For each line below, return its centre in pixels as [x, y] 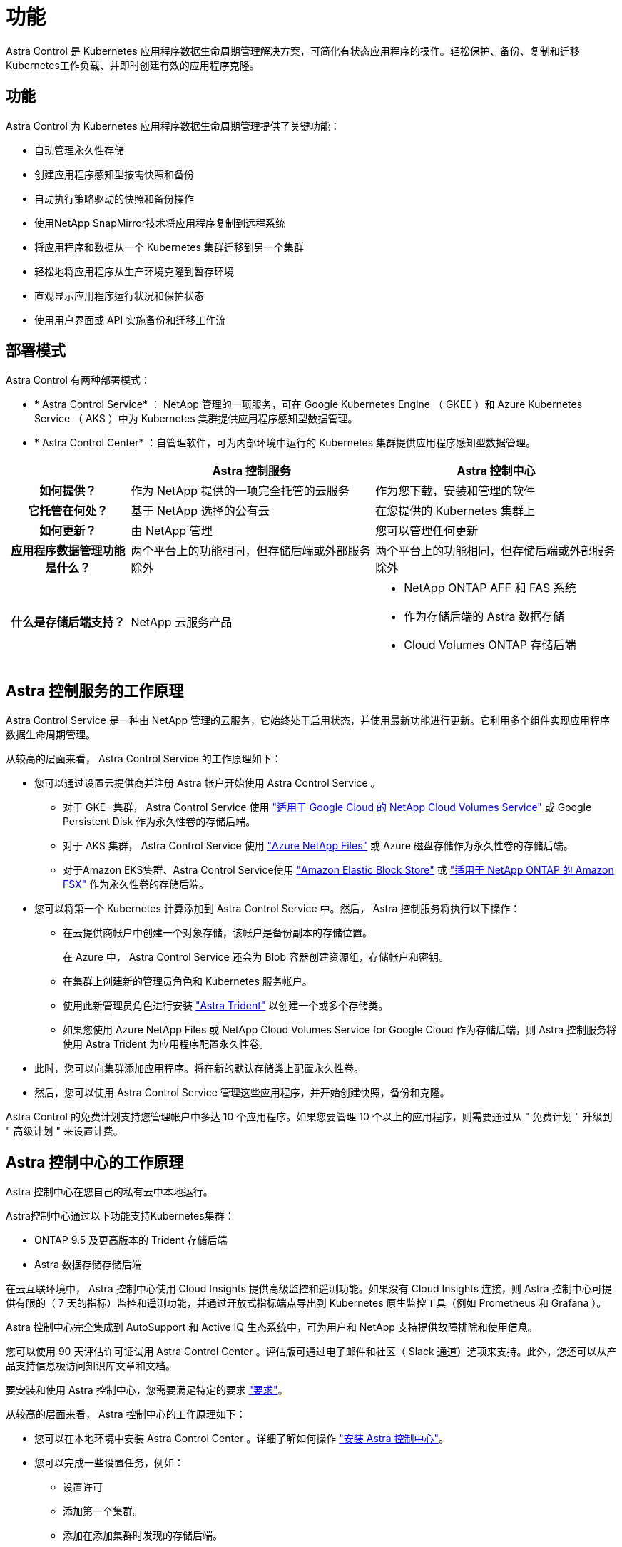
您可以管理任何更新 [427, 531]
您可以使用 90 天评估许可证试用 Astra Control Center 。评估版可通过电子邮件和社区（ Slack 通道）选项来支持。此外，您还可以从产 [311, 1352]
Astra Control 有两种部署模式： [78, 380]
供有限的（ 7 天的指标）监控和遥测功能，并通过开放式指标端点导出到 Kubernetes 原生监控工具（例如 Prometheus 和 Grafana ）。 [306, 1303]
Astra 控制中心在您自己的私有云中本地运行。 [109, 1192]
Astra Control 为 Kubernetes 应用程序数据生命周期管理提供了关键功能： [173, 126]
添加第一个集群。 [103, 1511]
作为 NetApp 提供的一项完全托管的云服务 [240, 491]
